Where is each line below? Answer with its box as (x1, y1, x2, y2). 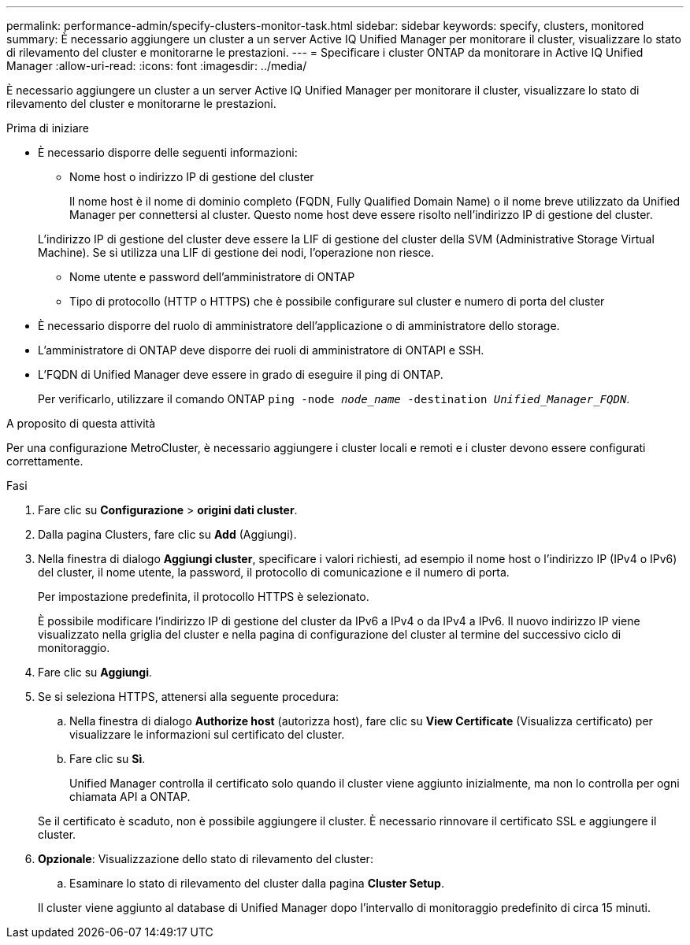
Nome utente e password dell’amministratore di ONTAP (69, 270, 355, 283)
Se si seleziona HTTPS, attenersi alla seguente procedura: (38, 690, 339, 703)
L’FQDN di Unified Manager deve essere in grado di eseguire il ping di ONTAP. (38, 368, 443, 381)
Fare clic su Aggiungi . (38, 665, 152, 679)
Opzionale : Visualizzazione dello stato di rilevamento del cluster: (38, 852, 373, 865)
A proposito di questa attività (6, 417, 156, 430)
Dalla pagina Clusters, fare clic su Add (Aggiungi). (38, 528, 297, 541)
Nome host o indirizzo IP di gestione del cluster (69, 170, 314, 183)
